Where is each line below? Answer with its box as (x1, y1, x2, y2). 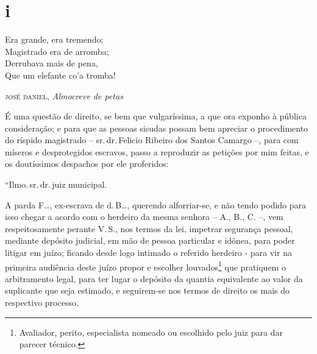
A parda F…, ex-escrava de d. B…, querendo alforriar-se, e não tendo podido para (5, 198, 307, 211)
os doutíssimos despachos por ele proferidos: (5, 157, 169, 170)
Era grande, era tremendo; (5, 33, 104, 46)
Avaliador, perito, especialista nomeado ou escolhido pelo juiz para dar (19, 325, 283, 338)
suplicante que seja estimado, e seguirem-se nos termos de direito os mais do (5, 284, 290, 297)
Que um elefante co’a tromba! (5, 68, 116, 81)
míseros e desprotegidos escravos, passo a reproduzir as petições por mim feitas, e (5, 145, 309, 158)
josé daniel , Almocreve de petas (5, 89, 123, 102)
